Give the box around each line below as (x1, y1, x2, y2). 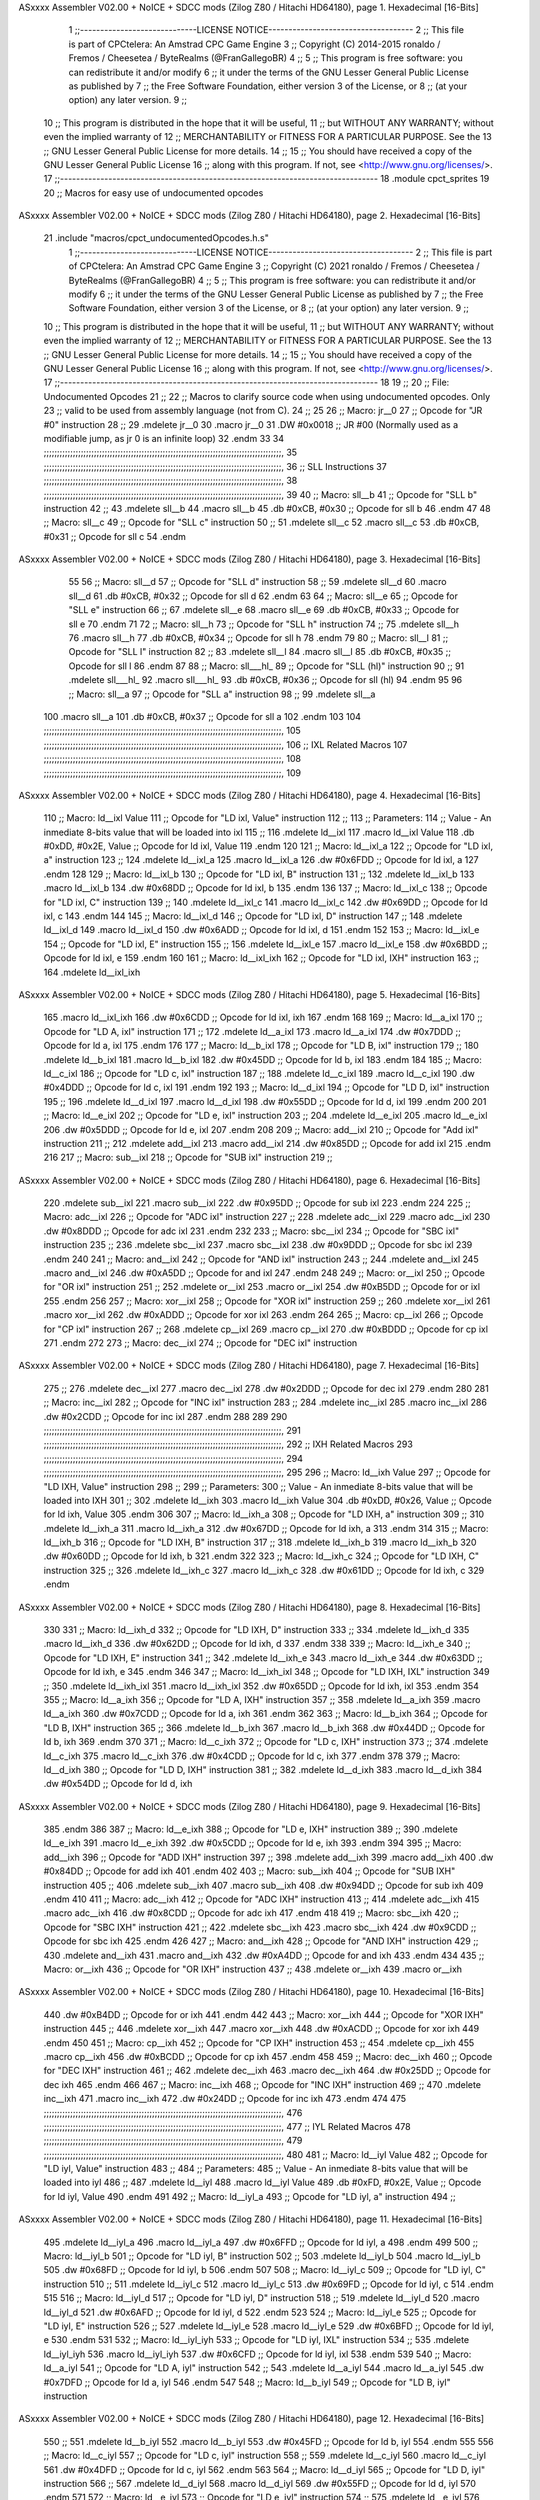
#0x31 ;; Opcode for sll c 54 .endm (43, 530, 187, 542)
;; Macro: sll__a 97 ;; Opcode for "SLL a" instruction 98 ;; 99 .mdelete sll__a (68, 688, 376, 700)
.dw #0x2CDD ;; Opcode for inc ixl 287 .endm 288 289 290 (43, 1410, 288, 1422)
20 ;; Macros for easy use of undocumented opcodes (43, 186, 264, 199)
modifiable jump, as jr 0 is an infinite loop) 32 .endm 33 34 (43, 432, 285, 444)
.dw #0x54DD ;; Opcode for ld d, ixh (43, 1778, 193, 1790)
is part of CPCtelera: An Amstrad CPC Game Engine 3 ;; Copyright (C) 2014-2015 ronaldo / (68, 38, 441, 50)
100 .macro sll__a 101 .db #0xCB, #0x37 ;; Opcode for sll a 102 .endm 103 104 (43, 710, 362, 722)
